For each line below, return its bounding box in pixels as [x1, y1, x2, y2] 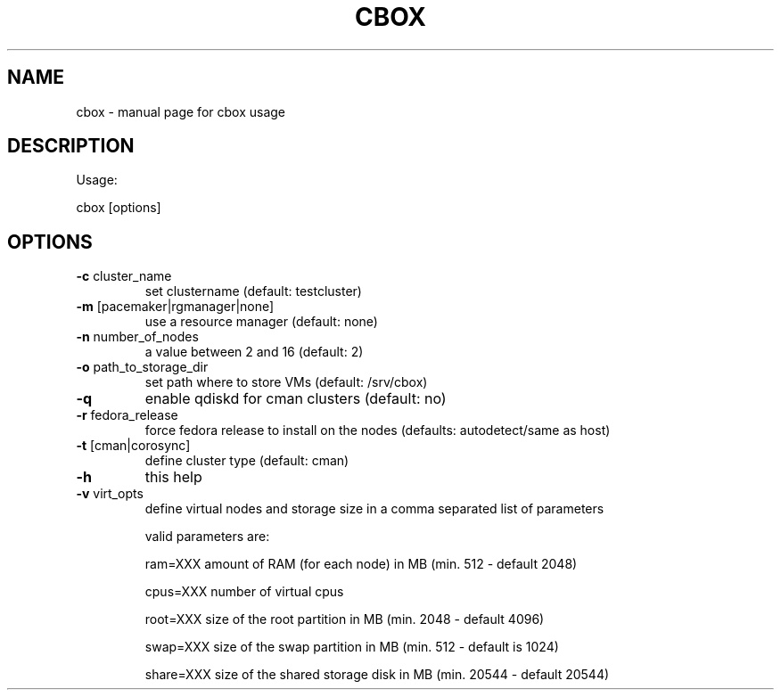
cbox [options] [76, 200, 161, 216]
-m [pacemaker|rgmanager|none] [76, 299, 275, 315]
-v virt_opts [76, 486, 144, 502]
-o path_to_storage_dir [76, 359, 209, 375]
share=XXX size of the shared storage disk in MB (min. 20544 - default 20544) [144, 667, 610, 683]
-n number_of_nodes [76, 329, 199, 345]
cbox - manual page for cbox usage [76, 103, 285, 119]
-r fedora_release [76, 407, 178, 423]
